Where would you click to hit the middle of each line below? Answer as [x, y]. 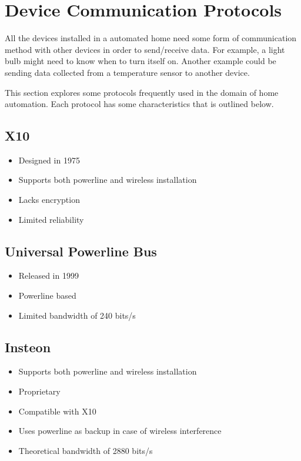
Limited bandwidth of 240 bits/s [77, 315]
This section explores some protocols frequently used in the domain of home [142, 92]
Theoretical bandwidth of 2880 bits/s [86, 450]
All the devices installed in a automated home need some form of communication [151, 38]
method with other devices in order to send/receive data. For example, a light [145, 49]
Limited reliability [51, 219]
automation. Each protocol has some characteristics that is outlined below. [139, 104]
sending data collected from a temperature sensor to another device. [127, 72]
